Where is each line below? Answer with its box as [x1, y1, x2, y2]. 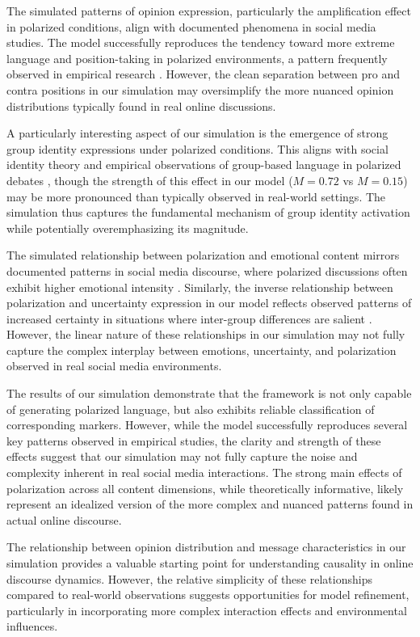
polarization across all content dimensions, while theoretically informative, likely [6, 479, 404, 496]
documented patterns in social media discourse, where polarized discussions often [6, 262, 408, 279]
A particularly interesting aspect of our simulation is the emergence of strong [6, 124, 388, 141]
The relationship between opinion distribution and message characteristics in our [6, 538, 406, 555]
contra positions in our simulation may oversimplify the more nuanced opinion [6, 81, 394, 98]
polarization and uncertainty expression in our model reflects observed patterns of [6, 294, 412, 311]
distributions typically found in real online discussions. [6, 97, 276, 114]
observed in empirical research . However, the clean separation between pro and [6, 65, 400, 82]
